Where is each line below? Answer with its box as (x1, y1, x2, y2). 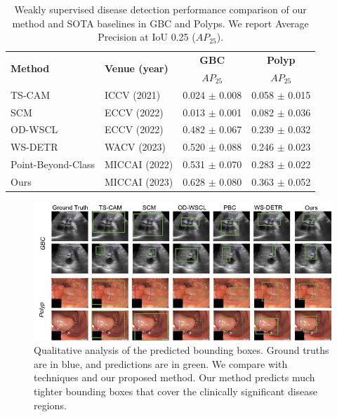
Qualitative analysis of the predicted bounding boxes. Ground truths (34, 343, 329, 357)
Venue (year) (104, 61, 168, 76)
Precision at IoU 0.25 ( (98, 29, 196, 44)
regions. (34, 397, 67, 412)
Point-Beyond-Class (11, 157, 95, 172)
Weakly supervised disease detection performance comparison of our (14, 2, 307, 16)
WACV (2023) (104, 139, 166, 154)
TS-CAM (11, 87, 50, 102)
